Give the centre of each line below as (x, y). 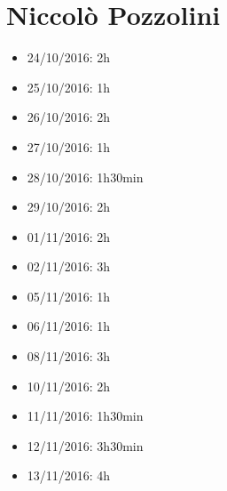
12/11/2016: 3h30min (85, 445)
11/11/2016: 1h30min (85, 416)
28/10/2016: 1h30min (85, 177)
